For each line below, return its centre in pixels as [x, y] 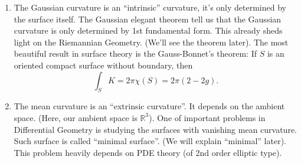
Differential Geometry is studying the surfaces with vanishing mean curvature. [156, 129]
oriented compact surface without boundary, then [103, 65]
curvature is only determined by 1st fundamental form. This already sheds [148, 30]
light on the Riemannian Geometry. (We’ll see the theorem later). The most [151, 42]
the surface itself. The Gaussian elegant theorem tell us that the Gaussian [148, 19]
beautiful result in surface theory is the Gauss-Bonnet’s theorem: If [135, 53]
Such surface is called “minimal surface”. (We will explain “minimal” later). [150, 141]
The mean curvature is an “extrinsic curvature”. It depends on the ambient [149, 106]
